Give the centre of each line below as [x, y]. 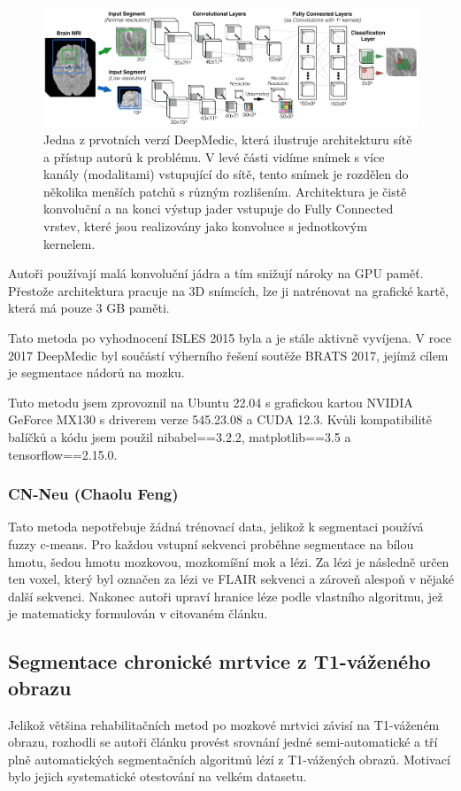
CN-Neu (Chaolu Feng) [93, 494]
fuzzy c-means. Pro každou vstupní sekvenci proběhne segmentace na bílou [211, 544]
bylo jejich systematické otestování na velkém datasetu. [158, 776]
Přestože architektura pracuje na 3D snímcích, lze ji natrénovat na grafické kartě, [228, 290]
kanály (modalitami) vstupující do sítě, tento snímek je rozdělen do [226, 174]
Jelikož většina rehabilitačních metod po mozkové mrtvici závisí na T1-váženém [224, 724]
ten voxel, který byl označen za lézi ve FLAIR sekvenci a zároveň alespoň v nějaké [231, 579]
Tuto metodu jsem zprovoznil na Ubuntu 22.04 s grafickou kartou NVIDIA [211, 402]
